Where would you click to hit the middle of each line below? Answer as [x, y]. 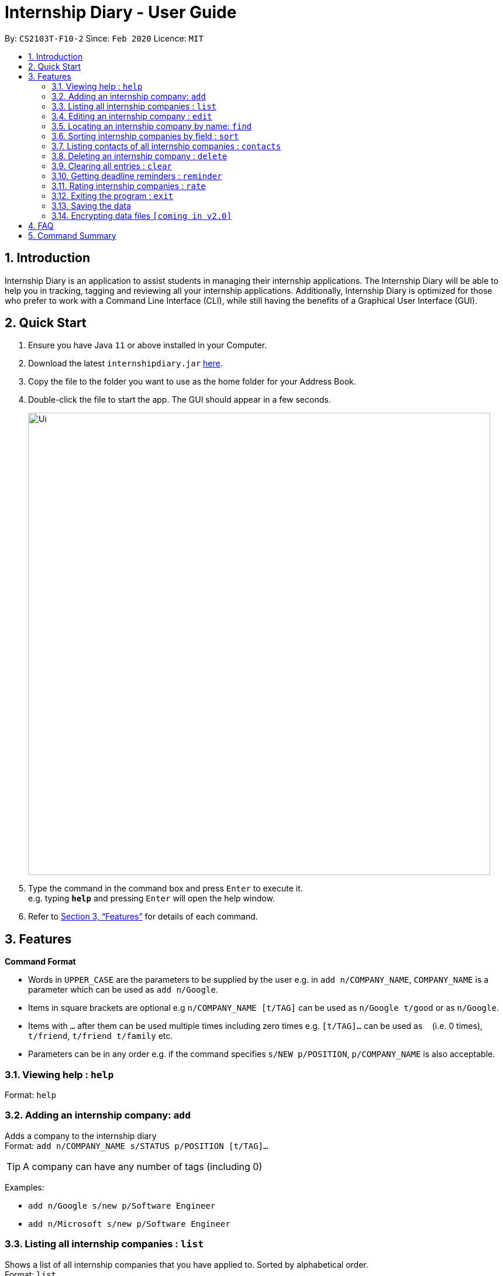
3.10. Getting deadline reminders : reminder [137, 176]
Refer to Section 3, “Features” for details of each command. [143, 917]
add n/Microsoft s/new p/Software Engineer [129, 1224]
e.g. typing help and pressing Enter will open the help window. [151, 898]
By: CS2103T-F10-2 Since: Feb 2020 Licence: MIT [104, 38]
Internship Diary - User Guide [121, 12]
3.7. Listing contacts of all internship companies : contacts [166, 146]
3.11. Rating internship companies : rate [129, 186]
